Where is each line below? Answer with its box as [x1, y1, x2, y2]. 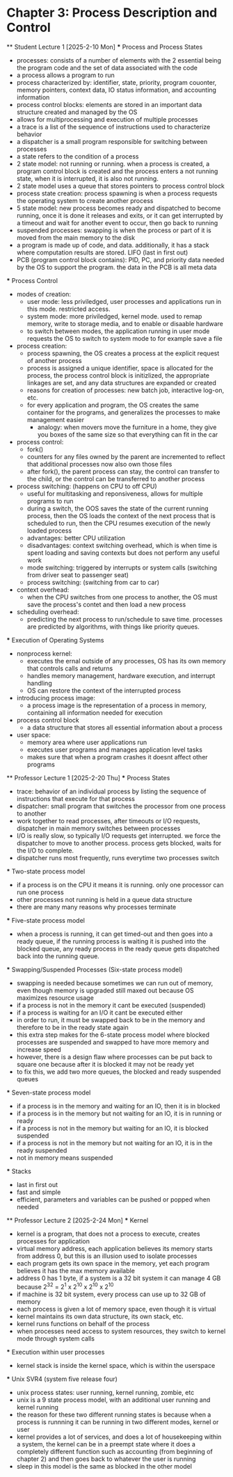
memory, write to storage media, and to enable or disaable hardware [26, 319, 224, 328]
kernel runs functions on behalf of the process [16, 1319, 150, 1327]
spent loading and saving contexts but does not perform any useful [26, 548, 220, 557]
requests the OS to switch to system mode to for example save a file [26, 334, 223, 342]
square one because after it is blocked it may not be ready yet [16, 1060, 195, 1068]
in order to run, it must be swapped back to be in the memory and [16, 1015, 206, 1024]
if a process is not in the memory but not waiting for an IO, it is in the [16, 1138, 213, 1147]
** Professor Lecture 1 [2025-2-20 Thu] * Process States [6, 773, 170, 782]
